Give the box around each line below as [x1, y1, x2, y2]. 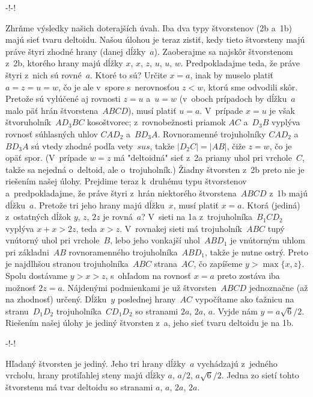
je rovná [103, 210, 133, 223]
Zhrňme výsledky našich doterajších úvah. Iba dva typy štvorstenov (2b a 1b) [5, 21, 292, 34]
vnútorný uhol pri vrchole [5, 234, 100, 246]
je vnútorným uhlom [230, 234, 305, 246]
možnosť [5, 281, 36, 293]
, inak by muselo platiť [190, 68, 273, 81]
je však [269, 104, 295, 116]
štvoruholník [5, 116, 51, 128]
